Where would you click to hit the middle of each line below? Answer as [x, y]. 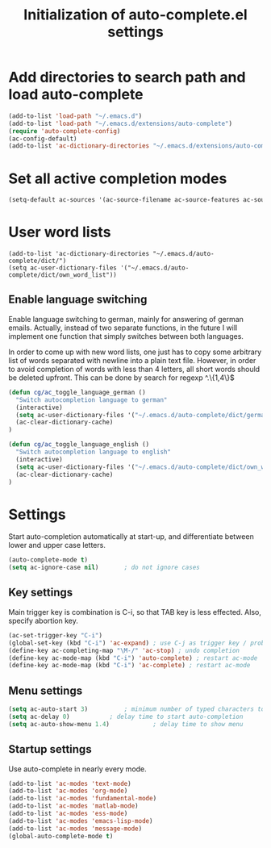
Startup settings [50, 749]
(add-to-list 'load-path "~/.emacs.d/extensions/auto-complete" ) [120, 123]
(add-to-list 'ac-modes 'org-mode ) [68, 791]
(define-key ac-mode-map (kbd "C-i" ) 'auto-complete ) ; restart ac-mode [133, 658]
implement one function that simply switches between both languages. [126, 336]
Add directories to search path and [127, 77]
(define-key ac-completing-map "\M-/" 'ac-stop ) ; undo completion [124, 650]
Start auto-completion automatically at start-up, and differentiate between [131, 537]
